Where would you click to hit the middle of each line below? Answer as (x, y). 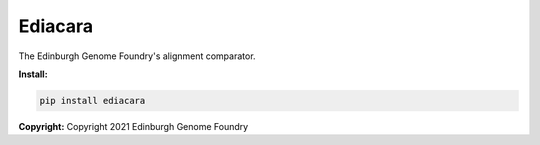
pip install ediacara (92, 100)
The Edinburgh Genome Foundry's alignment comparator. (137, 56)
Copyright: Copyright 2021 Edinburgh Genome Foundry (133, 126)
